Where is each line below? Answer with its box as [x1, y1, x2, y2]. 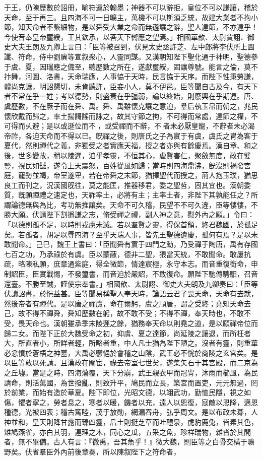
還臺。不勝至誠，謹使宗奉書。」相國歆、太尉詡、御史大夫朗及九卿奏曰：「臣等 [4, 278, 258, 289]
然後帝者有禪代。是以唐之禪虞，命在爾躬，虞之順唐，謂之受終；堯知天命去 [4, 298, 251, 308]
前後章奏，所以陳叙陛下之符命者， [67, 446, 180, 456]
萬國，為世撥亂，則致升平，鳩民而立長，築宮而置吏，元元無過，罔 [39, 377, 258, 387]
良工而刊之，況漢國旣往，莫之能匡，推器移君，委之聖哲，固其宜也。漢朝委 [4, 179, 251, 190]
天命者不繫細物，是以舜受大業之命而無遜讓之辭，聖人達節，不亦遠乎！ [25, 22, 258, 32]
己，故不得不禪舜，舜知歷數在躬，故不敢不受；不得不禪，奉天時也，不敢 [4, 308, 244, 318]
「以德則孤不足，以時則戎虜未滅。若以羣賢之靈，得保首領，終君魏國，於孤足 [4, 219, 258, 230]
